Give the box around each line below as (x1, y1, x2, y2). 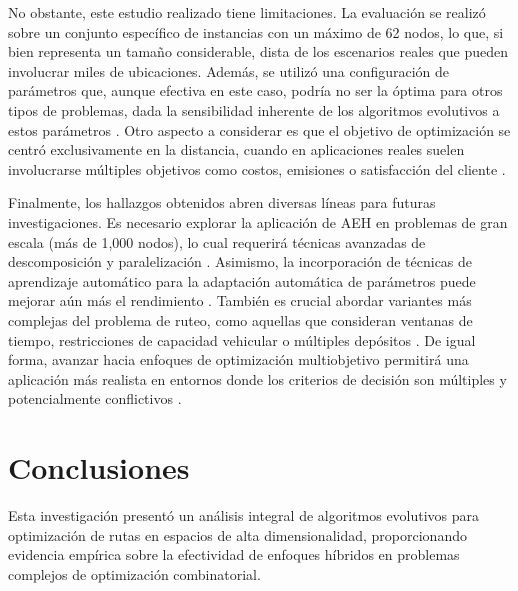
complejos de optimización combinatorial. (8, 563, 261, 584)
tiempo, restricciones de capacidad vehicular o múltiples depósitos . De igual (8, 329, 476, 350)
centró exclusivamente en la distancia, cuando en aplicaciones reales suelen (8, 139, 465, 160)
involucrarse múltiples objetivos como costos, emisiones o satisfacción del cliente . (8, 158, 506, 179)
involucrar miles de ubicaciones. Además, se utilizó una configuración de (8, 60, 450, 81)
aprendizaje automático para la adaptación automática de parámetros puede (8, 270, 476, 291)
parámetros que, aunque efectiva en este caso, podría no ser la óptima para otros (8, 80, 503, 101)
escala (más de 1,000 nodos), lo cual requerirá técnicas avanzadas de (8, 231, 426, 252)
